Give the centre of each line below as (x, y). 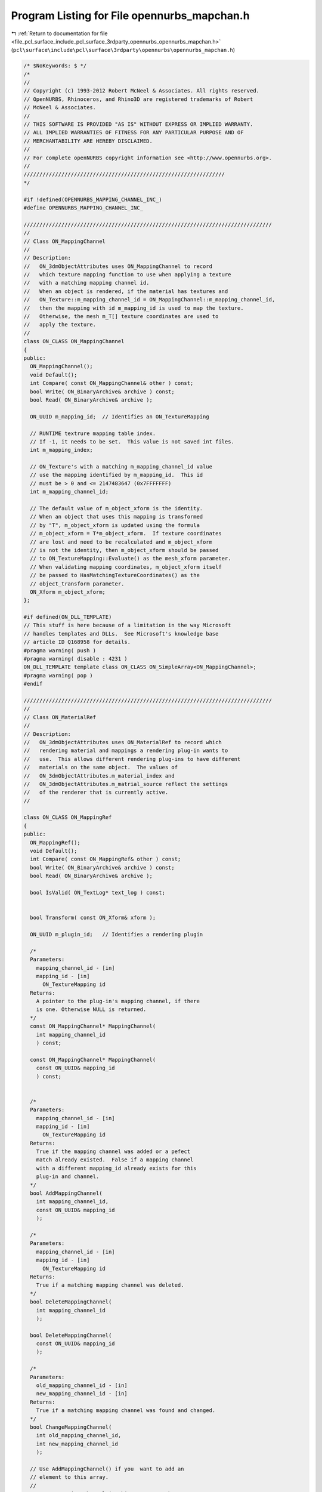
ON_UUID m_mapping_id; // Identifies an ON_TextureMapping (120, 417)
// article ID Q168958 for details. (77, 642)
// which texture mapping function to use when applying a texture (127, 275)
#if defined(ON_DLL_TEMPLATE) (68, 617)
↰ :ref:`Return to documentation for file (59, 33)
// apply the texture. (60, 325)
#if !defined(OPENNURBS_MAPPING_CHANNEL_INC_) (93, 199)
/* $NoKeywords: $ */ (55, 66)
